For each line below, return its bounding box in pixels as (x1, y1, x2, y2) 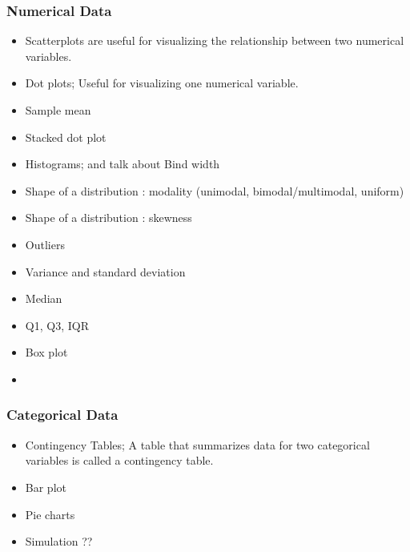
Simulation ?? (25, 533, 93, 550)
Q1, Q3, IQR (25, 316, 89, 333)
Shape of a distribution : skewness (25, 209, 192, 226)
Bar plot (25, 478, 66, 495)
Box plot (25, 344, 68, 361)
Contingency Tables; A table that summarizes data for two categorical (25, 436, 370, 453)
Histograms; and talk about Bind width (25, 155, 220, 172)
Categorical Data (6, 405, 119, 425)
